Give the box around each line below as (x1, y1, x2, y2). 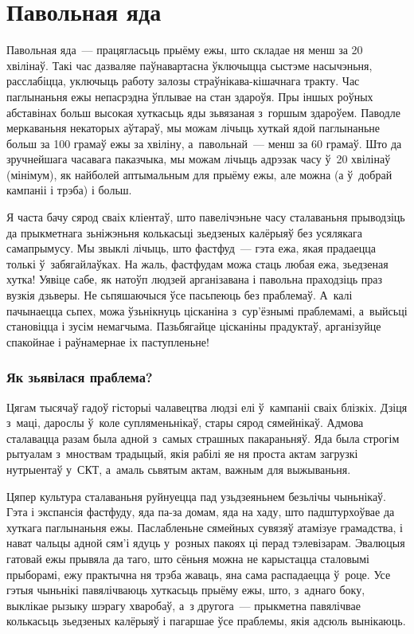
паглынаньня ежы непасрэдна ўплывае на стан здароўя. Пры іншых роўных (6, 88, 373, 104)
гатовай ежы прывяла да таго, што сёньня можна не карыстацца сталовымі (6, 550, 369, 566)
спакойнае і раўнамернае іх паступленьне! (6, 333, 209, 350)
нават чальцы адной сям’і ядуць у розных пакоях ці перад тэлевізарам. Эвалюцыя (6, 534, 405, 551)
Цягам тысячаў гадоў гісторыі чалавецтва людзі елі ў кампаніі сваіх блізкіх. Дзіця (6, 398, 408, 415)
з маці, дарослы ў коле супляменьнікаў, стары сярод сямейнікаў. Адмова (6, 414, 364, 431)
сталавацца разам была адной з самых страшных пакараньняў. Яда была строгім (6, 429, 400, 446)
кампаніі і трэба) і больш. (6, 182, 132, 198)
